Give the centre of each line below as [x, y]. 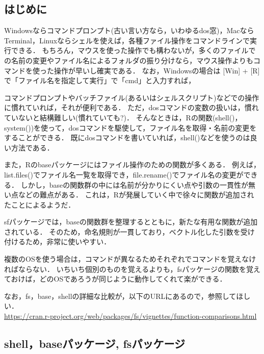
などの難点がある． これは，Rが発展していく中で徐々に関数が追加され [136, 195]
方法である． [32, 147]
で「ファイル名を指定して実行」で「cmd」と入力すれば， [100, 80]
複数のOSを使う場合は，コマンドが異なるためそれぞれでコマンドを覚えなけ [130, 259]
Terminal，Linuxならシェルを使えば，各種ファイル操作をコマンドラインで [127, 40]
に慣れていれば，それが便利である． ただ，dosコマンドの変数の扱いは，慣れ [131, 107]
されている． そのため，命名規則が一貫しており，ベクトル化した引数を [122, 231]
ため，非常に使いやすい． [68, 242]
